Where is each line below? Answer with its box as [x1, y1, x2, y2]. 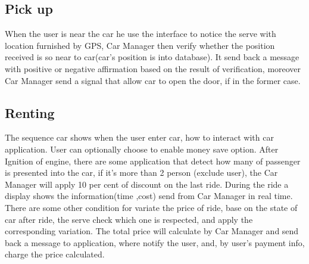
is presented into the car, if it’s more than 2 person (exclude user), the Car [5, 166, 278, 179]
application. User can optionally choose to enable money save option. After [5, 142, 279, 155]
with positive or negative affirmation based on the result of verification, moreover [5, 62, 301, 74]
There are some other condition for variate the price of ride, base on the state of [5, 201, 298, 213]
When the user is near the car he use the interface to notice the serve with [5, 27, 276, 40]
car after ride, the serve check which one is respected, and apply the [5, 213, 253, 225]
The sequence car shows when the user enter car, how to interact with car [5, 131, 274, 144]
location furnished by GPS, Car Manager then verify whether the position [5, 39, 275, 51]
